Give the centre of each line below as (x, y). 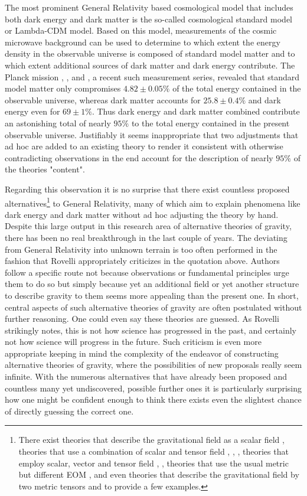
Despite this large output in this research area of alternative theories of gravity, (148, 226)
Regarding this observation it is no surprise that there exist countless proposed (147, 189)
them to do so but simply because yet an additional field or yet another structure (152, 284)
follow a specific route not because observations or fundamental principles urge (147, 272)
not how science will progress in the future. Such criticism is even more (133, 342)
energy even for (32, 111)
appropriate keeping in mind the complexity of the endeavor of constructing (142, 353)
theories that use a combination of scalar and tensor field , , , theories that (153, 451)
